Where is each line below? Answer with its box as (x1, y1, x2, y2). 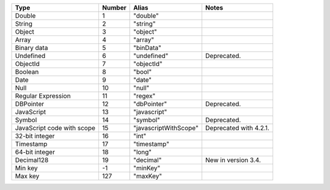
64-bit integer (15, 148, 55, 156)
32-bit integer (15, 132, 55, 140)
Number (101, 4, 127, 12)
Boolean (15, 68, 39, 76)
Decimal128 (15, 156, 49, 164)
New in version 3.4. (205, 156, 261, 164)
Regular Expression (15, 92, 71, 100)
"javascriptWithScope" (133, 124, 199, 132)
